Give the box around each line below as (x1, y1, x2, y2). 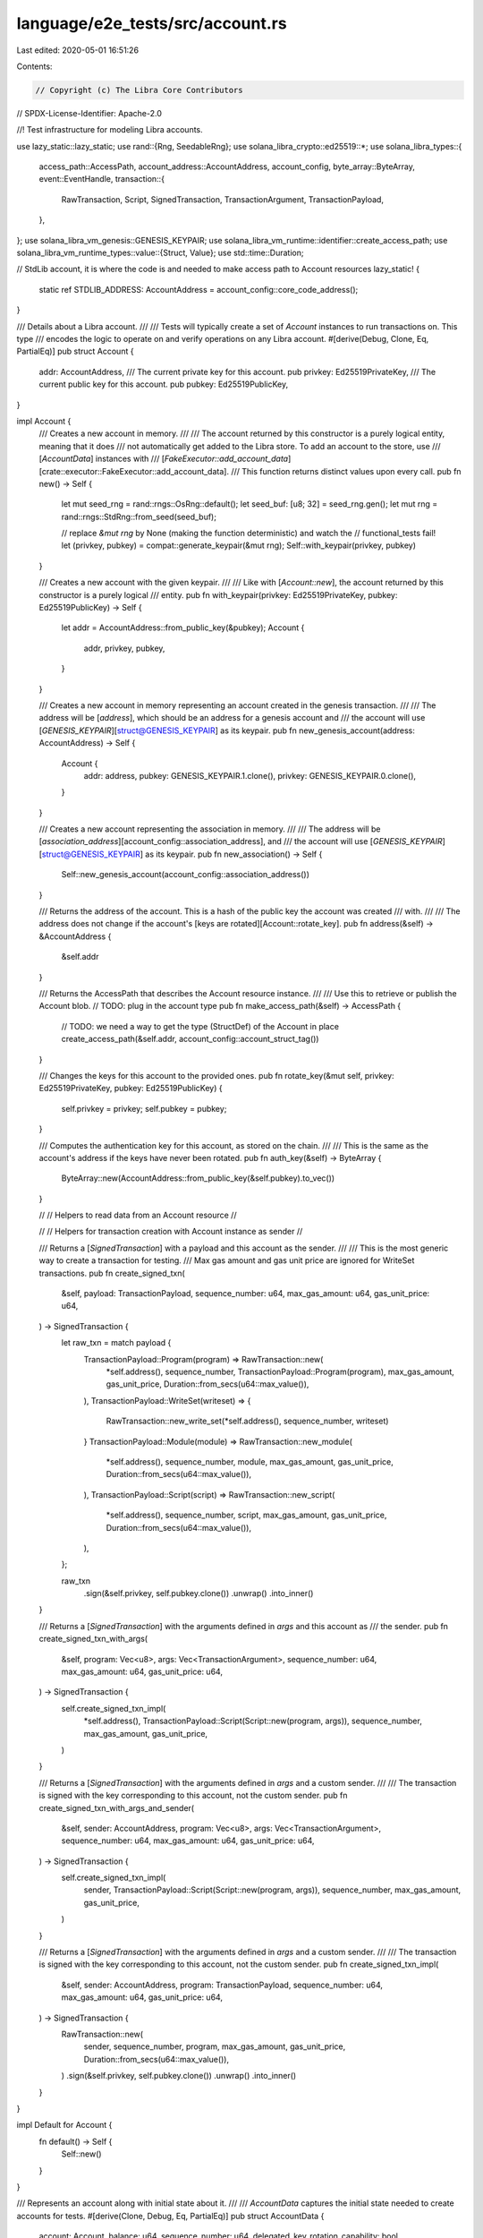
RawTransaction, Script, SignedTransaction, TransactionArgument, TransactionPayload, (61, 193, 385, 205)
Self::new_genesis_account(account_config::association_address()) (61, 869, 310, 880)
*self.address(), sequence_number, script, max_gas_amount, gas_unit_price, (106, 1509, 387, 1521)
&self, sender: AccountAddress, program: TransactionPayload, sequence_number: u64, (61, 1979, 384, 1990)
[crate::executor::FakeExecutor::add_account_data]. (38, 466, 230, 476)
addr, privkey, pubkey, (83, 643, 165, 653)
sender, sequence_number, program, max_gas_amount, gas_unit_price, (83, 2041, 346, 2052)
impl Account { (16, 415, 72, 426)
